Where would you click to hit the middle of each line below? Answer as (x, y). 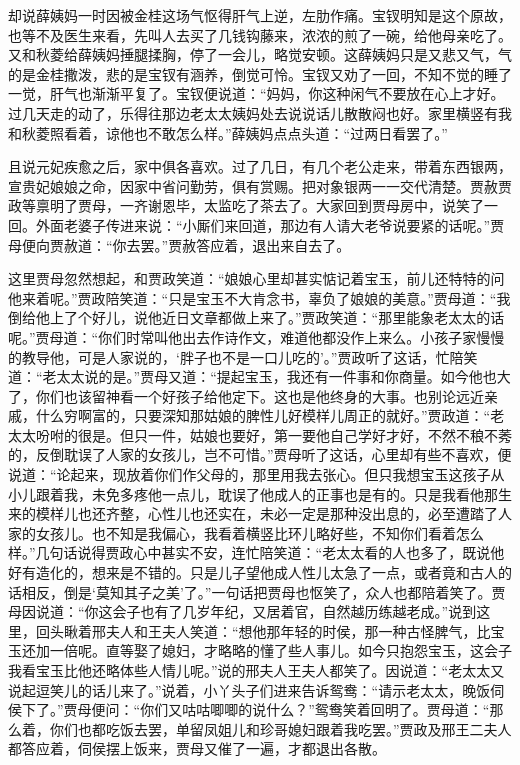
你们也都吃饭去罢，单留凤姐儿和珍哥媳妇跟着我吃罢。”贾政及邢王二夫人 (280, 728)
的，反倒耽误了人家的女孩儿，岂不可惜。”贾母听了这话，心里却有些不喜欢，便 (260, 454)
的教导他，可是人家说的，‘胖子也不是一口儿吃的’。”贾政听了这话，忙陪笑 (243, 356)
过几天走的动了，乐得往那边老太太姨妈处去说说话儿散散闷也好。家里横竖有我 (260, 112)
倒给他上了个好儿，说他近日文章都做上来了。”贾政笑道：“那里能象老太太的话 (256, 317)
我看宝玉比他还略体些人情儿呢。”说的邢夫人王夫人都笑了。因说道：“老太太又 (256, 670)
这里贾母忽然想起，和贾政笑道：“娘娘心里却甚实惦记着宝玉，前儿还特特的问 (256, 278)
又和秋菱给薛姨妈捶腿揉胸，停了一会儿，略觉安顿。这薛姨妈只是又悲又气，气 (260, 54)
